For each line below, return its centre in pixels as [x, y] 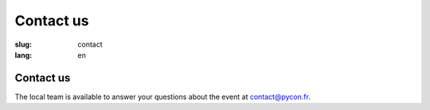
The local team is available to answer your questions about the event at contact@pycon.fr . [162, 97]
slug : [23, 44]
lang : [23, 55]
